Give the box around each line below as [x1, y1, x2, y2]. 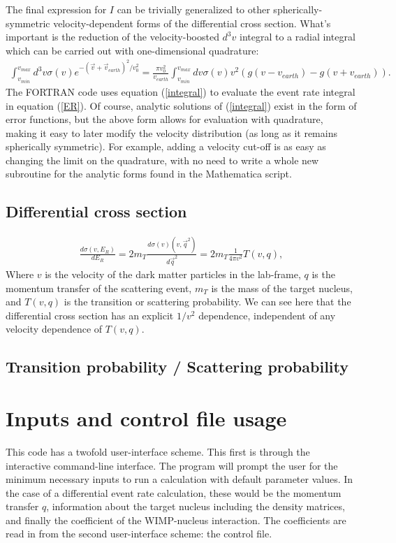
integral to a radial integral [240, 29, 355, 44]
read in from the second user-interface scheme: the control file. [6, 526, 272, 541]
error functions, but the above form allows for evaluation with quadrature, [6, 112, 323, 126]
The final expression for [6, 2, 107, 16]
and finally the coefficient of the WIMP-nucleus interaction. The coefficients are [6, 512, 346, 527]
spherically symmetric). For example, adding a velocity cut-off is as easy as [6, 139, 326, 154]
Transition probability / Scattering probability [6, 356, 349, 377]
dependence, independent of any [198, 307, 336, 322]
